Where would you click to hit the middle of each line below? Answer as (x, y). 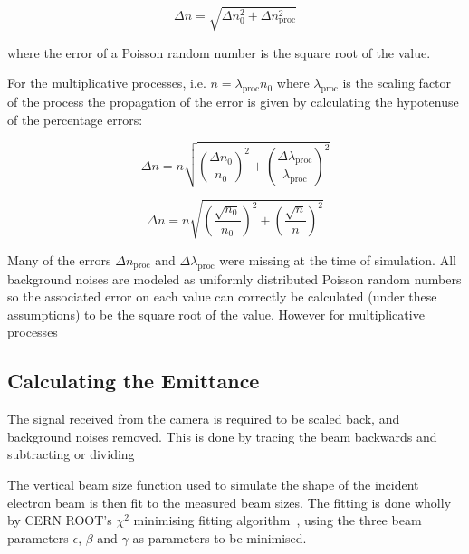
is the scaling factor (397, 83)
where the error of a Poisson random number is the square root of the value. (219, 52)
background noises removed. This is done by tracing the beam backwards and (222, 436)
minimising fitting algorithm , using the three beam (278, 520)
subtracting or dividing (71, 454)
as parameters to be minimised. (220, 537)
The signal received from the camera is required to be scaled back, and (204, 419)
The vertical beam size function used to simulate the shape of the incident (213, 484)
